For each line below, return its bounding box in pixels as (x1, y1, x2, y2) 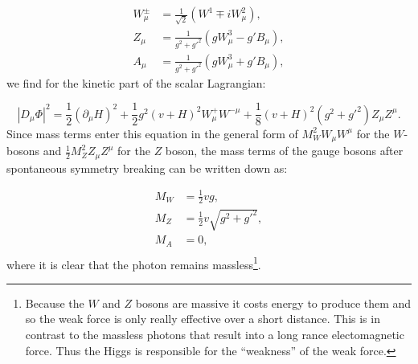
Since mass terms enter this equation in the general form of (6, 125, 298, 141)
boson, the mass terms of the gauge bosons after (165, 142, 404, 159)
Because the (25, 294, 84, 311)
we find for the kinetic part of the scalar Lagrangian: (6, 74, 266, 91)
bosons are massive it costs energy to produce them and (135, 294, 412, 311)
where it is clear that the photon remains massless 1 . (6, 253, 261, 272)
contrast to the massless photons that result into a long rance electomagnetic (25, 326, 404, 343)
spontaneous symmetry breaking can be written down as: (6, 159, 288, 176)
